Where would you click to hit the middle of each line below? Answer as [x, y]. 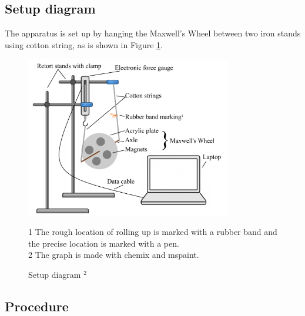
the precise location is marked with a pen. [104, 243]
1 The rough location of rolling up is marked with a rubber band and [153, 232]
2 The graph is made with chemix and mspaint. [114, 255]
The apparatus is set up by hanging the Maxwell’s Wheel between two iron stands [153, 33]
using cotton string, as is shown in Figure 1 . [84, 44]
